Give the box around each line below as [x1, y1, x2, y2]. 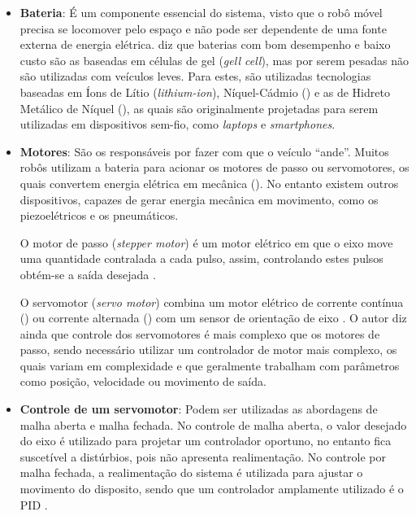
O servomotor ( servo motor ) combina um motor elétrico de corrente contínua [19, 293, 404, 310]
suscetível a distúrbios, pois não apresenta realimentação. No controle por [19, 448, 386, 465]
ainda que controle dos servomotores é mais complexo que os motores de [19, 325, 380, 342]
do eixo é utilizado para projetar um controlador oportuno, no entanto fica [19, 432, 392, 449]
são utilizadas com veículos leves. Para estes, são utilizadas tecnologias [19, 68, 371, 85]
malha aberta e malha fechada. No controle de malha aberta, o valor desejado [19, 416, 407, 433]
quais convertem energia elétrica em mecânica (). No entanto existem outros [19, 174, 399, 191]
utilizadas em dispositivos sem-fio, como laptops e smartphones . [19, 116, 336, 133]
